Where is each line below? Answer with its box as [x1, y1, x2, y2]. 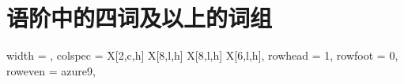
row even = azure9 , [6, 62, 96, 79]
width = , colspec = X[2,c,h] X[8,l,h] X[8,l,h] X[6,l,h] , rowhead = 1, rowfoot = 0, [6, 47, 398, 64]
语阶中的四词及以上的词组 [6, 2, 273, 34]
